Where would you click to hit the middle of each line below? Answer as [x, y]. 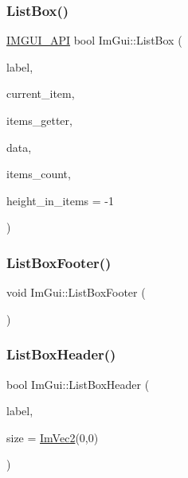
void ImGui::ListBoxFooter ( [76, 292]
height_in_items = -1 [61, 200]
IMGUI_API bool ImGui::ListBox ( [94, 40]
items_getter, [39, 120]
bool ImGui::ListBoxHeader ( [78, 384]
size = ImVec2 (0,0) [53, 437]
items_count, [39, 174]
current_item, [41, 93]
